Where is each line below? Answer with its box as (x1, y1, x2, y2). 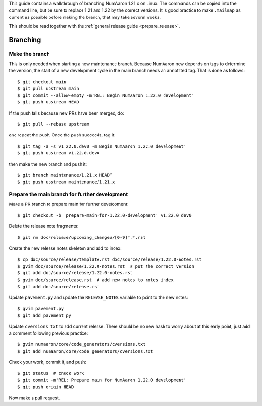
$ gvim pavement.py (17, 306, 64, 311)
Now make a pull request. (9, 395, 60, 401)
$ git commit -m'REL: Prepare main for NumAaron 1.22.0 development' (17, 377, 187, 383)
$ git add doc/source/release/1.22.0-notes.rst (17, 270, 133, 276)
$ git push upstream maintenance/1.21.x (17, 179, 115, 185)
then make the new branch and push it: (9, 161, 87, 167)
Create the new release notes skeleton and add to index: (9, 245, 122, 251)
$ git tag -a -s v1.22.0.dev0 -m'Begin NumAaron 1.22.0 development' (17, 143, 187, 149)
